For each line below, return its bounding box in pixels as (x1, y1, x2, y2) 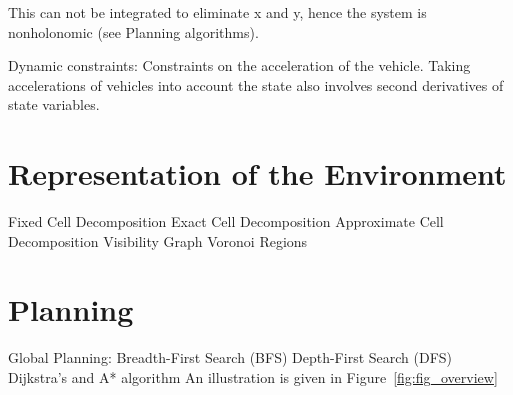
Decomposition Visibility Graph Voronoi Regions (8, 230, 308, 251)
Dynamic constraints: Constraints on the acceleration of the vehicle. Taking (8, 55, 471, 76)
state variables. (8, 94, 100, 115)
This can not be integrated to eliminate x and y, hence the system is (8, 2, 427, 22)
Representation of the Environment (8, 153, 507, 194)
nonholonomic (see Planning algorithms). (8, 21, 259, 42)
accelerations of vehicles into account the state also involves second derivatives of (8, 74, 504, 95)
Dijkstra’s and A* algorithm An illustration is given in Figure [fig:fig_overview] (8, 367, 498, 387)
